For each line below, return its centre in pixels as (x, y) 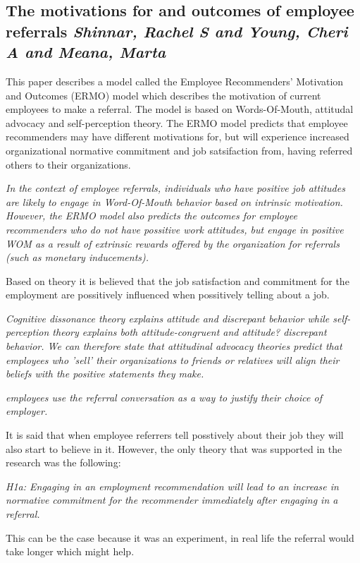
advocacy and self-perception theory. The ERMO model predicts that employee (177, 122)
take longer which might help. (70, 551)
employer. (27, 411)
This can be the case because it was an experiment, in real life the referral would (180, 537)
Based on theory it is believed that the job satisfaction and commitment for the (178, 280)
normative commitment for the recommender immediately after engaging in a (172, 500)
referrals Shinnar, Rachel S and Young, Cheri (177, 31)
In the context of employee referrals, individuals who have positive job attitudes (175, 188)
